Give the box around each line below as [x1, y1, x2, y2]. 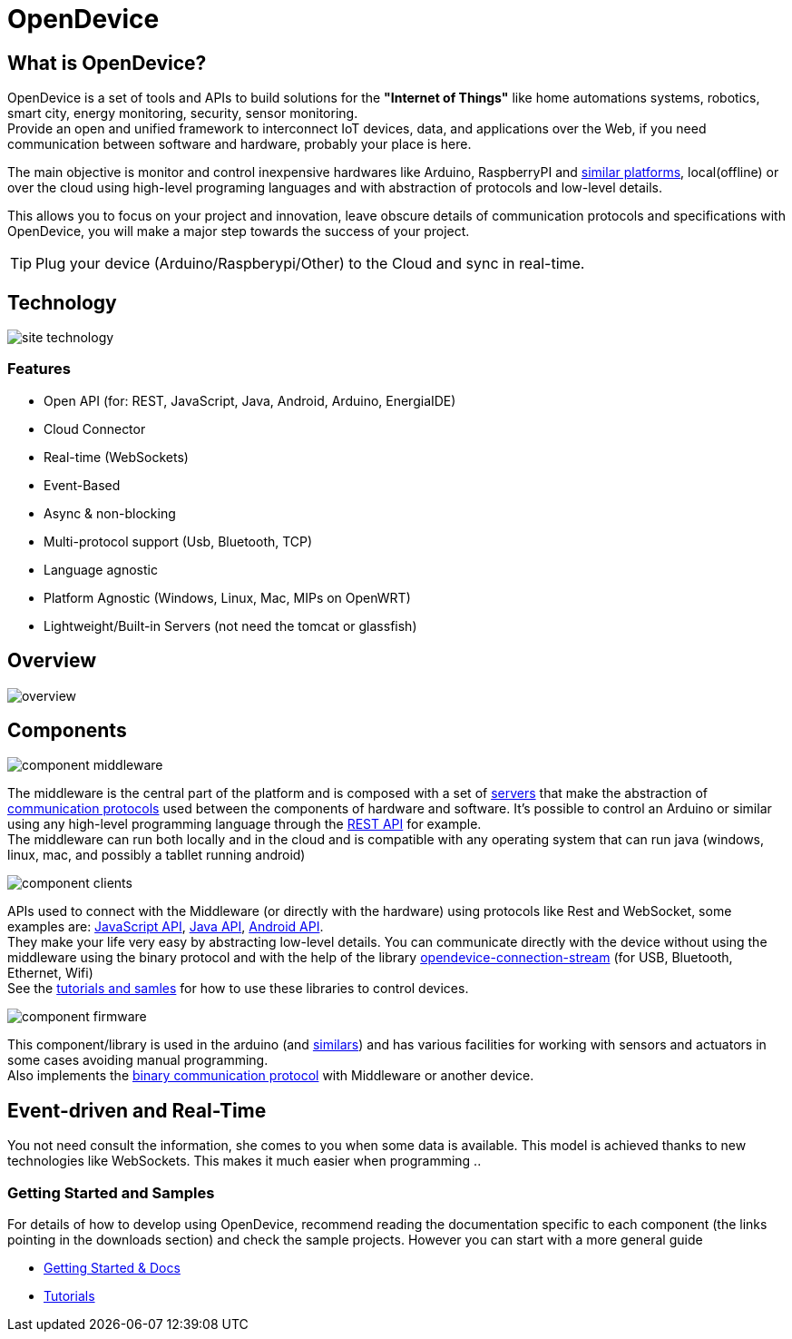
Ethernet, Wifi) [7, 965, 93, 981]
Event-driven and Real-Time [7, 1098, 267, 1122]
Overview [7, 649, 97, 673]
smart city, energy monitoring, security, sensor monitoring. [7, 105, 358, 122]
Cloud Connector [44, 420, 146, 437]
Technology [7, 290, 117, 314]
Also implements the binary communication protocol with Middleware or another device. [7, 1068, 534, 1084]
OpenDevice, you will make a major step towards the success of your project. [7, 223, 470, 240]
